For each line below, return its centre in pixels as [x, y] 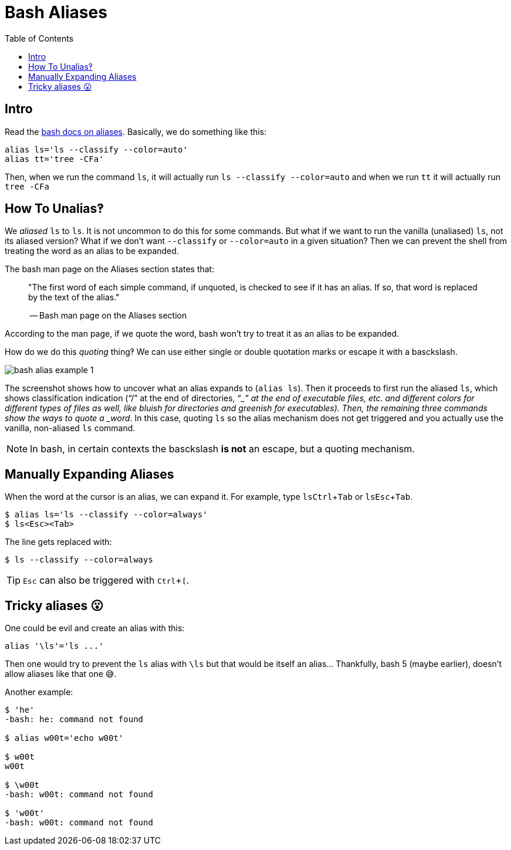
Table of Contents [39, 38]
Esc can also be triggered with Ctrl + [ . [106, 580]
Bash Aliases [56, 12]
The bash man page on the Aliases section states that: [110, 269]
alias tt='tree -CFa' [54, 159]
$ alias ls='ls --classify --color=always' [106, 515]
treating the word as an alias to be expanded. [92, 251]
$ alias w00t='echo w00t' [64, 738]
